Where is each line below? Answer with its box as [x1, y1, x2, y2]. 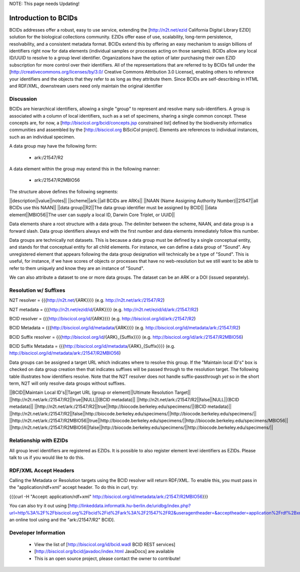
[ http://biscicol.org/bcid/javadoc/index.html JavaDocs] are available [34, 548, 174, 554]
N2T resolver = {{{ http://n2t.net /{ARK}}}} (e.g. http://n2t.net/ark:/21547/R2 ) [9, 297, 165, 303]
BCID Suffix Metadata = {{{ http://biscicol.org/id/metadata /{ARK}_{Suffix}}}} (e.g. [9, 343, 175, 349]
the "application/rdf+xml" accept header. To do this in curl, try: [9, 484, 138, 490]
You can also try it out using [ [9, 503, 70, 509]
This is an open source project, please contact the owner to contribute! [34, 555, 181, 561]
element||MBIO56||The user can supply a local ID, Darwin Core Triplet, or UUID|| [9, 212, 175, 218]
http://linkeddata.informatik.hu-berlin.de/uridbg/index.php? [69, 503, 191, 509]
